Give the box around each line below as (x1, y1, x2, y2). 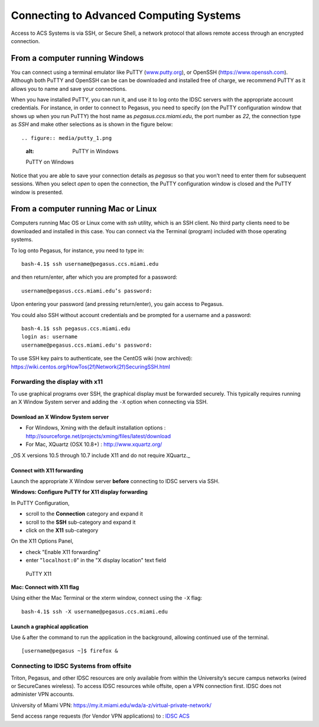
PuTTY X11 (25, 570, 52, 577)
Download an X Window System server (11, 413, 109, 420)
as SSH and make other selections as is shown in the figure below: (11, 121, 173, 128)
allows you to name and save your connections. (11, 85, 127, 92)
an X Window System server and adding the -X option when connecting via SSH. (11, 399, 208, 406)
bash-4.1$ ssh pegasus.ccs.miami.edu (21, 325, 131, 332)
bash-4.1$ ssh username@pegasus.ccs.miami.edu (21, 260, 159, 267)
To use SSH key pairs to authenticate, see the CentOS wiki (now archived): (11, 355, 193, 362)
